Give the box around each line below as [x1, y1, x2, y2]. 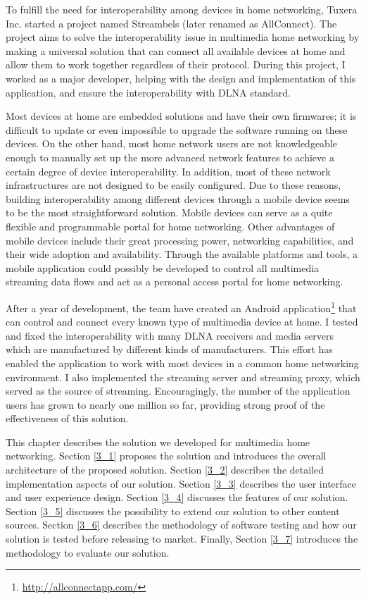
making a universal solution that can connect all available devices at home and [6, 43, 346, 58]
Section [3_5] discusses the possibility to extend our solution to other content [6, 503, 340, 518]
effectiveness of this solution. [6, 411, 129, 426]
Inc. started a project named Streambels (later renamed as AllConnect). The [6, 16, 337, 30]
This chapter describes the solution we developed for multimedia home [6, 434, 310, 449]
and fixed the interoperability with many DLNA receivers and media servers [6, 328, 334, 342]
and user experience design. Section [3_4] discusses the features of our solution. [6, 490, 348, 505]
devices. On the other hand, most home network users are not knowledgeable [6, 136, 337, 151]
